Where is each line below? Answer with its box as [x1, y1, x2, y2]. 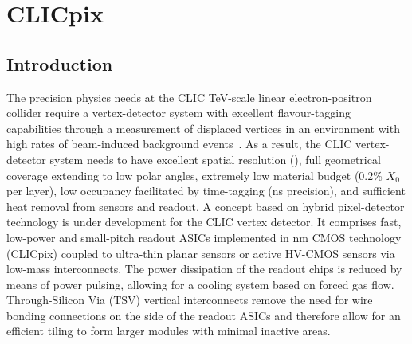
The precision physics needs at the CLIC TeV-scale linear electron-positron [6, 88, 372, 105]
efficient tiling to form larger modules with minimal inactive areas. [6, 322, 331, 339]
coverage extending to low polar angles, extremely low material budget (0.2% [6, 166, 383, 183]
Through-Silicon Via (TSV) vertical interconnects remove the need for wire [6, 291, 373, 308]
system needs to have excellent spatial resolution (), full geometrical [49, 150, 381, 167]
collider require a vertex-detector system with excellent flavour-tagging [6, 104, 351, 121]
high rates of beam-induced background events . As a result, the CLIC [6, 135, 352, 152]
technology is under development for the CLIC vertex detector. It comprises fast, [6, 213, 402, 230]
